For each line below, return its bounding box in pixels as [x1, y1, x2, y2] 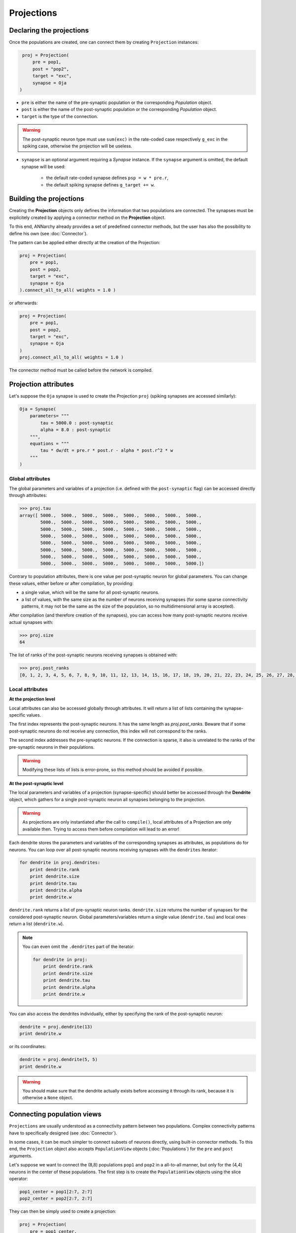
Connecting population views [9, 1110, 102, 1119]
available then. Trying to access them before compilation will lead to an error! [22, 826, 180, 832]
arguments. [9, 1153, 33, 1159]
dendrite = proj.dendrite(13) [19, 1024, 93, 1029]
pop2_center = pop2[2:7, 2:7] [19, 1196, 93, 1201]
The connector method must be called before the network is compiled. [9, 367, 153, 373]
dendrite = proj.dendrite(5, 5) [19, 1057, 98, 1062]
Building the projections [9, 195, 84, 203]
